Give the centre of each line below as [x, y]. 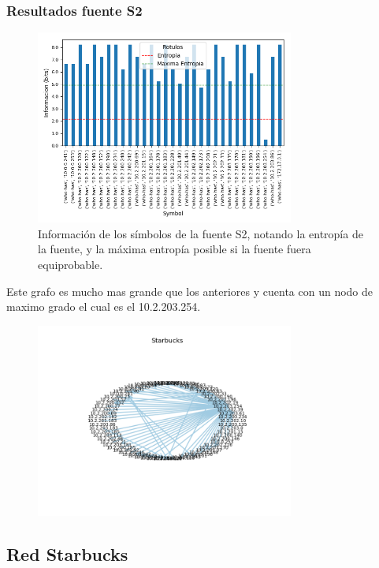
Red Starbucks [67, 553]
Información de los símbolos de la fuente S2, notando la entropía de [201, 233]
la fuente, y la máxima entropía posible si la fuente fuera [175, 249]
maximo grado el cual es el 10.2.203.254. [104, 306]
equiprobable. [71, 264]
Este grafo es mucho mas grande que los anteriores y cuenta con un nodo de [190, 291]
